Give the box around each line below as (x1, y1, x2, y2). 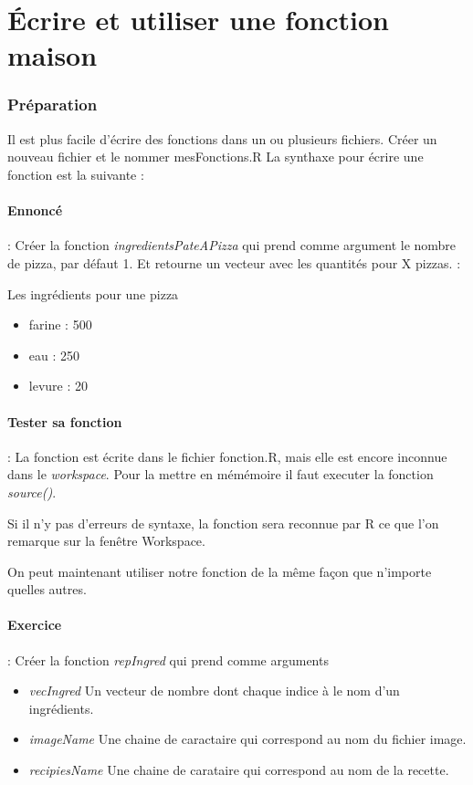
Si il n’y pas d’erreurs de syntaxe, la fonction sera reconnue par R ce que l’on (7, 513, 439, 532)
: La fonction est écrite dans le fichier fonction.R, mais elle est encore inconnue (7, 446, 447, 466)
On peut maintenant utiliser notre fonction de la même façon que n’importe (7, 561, 432, 581)
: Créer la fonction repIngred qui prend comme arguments (7, 650, 329, 669)
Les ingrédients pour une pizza (7, 284, 179, 303)
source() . (7, 482, 57, 501)
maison (7, 37, 98, 74)
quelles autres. (7, 580, 87, 599)
